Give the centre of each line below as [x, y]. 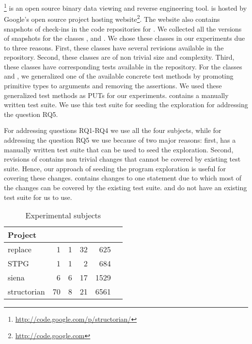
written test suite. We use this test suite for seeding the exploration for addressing [126, 105]
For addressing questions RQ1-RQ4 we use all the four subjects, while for [113, 130]
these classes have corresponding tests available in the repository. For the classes [123, 66]
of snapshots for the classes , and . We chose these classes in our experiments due [125, 38]
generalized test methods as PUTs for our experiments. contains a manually [116, 95]
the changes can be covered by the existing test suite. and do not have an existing [126, 187]
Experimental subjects [63, 215]
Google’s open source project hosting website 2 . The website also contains [112, 18]
